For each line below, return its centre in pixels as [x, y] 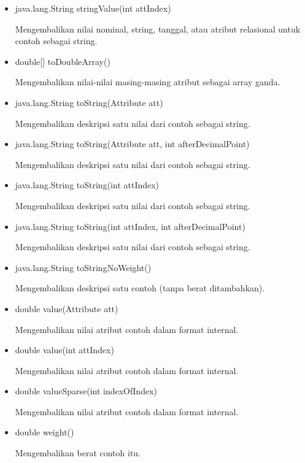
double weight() [44, 432]
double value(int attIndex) [64, 350]
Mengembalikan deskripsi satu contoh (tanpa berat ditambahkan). [140, 288]
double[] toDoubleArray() [63, 61]
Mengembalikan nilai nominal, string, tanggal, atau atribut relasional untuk [158, 29]
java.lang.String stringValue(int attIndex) [93, 8]
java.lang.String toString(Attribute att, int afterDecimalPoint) [132, 144]
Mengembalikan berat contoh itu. [78, 453]
